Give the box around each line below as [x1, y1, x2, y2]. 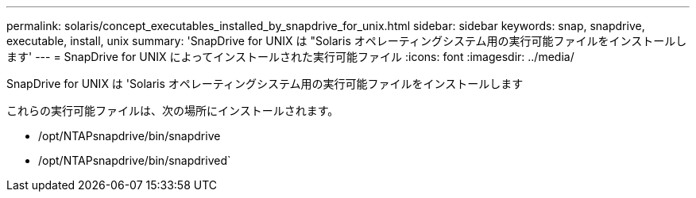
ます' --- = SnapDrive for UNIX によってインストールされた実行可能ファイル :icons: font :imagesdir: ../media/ [6, 50, 574, 63]
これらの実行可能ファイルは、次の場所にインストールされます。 [6, 104, 339, 117]
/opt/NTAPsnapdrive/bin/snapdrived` [38, 154, 231, 167]
